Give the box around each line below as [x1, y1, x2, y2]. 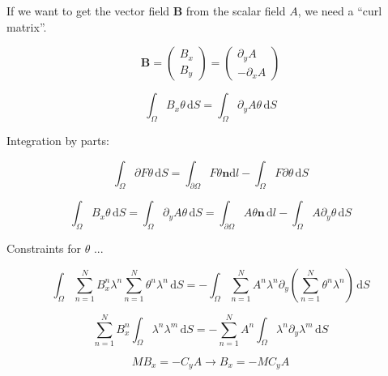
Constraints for [6, 240, 82, 257]
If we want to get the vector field [6, 2, 170, 19]
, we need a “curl [297, 2, 382, 19]
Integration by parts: [6, 131, 109, 148]
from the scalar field [185, 2, 286, 19]
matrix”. [6, 18, 47, 35]
